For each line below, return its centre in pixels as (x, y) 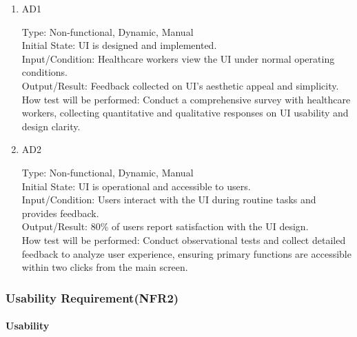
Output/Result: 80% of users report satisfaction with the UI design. (165, 226)
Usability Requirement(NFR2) (92, 297)
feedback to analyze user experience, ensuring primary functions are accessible (186, 253)
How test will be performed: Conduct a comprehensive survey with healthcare (186, 99)
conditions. (45, 72)
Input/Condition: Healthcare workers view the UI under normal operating (178, 58)
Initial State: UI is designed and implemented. (119, 45)
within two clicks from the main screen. (105, 267)
